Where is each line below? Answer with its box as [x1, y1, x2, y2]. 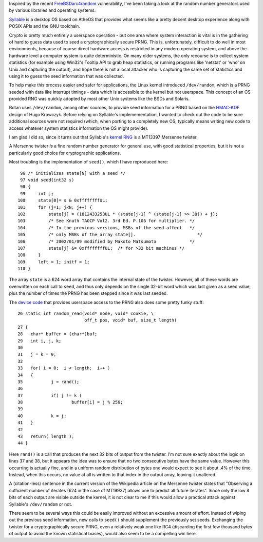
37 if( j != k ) [18, 393, 82, 398]
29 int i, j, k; [18, 338, 62, 343]
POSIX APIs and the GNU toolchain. [9, 23, 80, 29]
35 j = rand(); [18, 379, 80, 384]
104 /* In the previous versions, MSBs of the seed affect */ [18, 225, 195, 230]
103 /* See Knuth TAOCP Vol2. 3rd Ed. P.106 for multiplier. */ [18, 218, 195, 224]
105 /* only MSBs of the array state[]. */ [18, 232, 203, 238]
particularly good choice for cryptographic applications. [9, 150, 121, 156]
